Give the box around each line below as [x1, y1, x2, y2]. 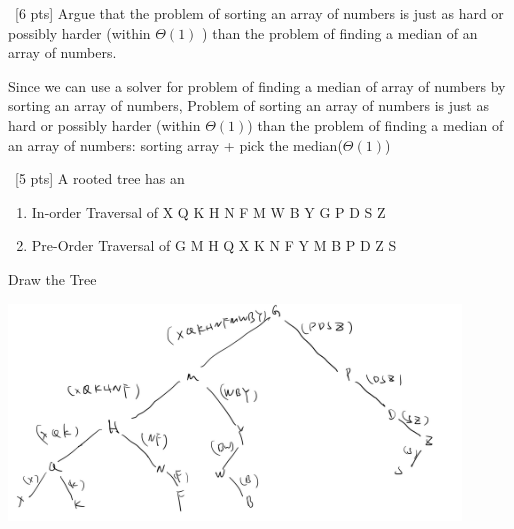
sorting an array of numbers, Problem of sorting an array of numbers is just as [8, 95, 489, 116]
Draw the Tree [8, 268, 97, 289]
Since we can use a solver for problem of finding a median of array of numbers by [8, 75, 506, 96]
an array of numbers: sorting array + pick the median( [8, 134, 343, 155]
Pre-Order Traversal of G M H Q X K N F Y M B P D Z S [31, 235, 397, 256]
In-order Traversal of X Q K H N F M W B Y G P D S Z [31, 201, 386, 222]
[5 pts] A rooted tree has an [14, 168, 185, 189]
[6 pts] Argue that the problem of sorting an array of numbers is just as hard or [14, 3, 504, 23]
